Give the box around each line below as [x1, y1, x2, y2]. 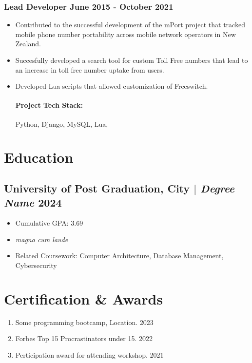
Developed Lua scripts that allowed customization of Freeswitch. [15, 81, 208, 91]
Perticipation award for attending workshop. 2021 [15, 349, 164, 360]
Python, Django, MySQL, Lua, [15, 118, 108, 129]
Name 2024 [4, 195, 62, 210]
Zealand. [15, 38, 41, 49]
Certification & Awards [4, 288, 163, 308]
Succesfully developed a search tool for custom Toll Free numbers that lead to [15, 55, 248, 65]
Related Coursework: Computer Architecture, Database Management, [15, 250, 224, 261]
